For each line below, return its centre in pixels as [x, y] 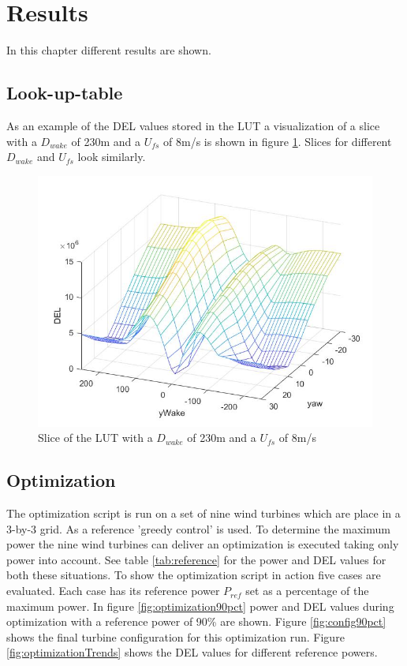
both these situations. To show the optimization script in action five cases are [194, 575]
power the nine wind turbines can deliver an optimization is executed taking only [203, 544]
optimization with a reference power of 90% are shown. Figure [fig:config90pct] [196, 621]
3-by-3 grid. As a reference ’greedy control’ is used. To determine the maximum [198, 528]
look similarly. [112, 157]
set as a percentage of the [307, 591]
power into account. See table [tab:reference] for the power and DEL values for [196, 559]
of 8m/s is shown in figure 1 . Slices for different [278, 141]
